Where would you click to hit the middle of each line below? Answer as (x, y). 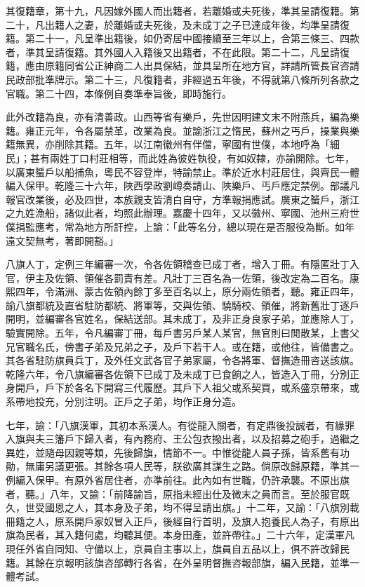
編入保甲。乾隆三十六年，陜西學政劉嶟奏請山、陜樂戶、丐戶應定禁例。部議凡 (182, 185)
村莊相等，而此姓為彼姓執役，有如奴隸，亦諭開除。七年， (221, 157)
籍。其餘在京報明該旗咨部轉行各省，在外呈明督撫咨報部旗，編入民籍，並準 (178, 562)
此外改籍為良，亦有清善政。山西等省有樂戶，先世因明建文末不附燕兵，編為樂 (182, 117)
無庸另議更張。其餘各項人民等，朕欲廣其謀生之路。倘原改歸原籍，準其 (187, 466)
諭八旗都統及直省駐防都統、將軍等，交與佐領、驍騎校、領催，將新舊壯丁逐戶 (182, 305)
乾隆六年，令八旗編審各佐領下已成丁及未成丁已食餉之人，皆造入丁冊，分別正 (182, 373)
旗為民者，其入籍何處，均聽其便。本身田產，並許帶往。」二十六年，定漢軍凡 (180, 535)
